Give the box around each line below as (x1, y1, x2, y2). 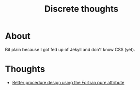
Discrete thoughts (44, 3, 119, 15)
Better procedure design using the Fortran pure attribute (12, 79, 124, 85)
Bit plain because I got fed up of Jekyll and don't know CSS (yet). (5, 46, 136, 52)
